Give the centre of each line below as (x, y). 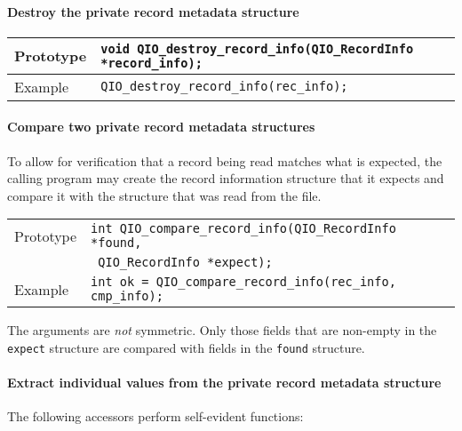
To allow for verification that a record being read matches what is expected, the (225, 160)
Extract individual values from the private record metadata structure (224, 383)
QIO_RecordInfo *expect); (185, 263)
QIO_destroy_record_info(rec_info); (224, 87)
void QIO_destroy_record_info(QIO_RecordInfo (257, 48)
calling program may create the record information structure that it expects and (226, 178)
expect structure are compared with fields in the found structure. (186, 347)
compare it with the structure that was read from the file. (164, 195)
